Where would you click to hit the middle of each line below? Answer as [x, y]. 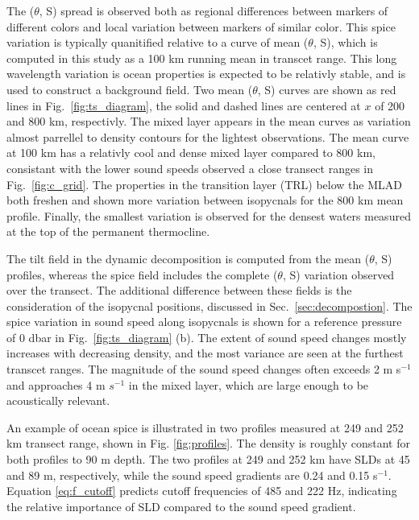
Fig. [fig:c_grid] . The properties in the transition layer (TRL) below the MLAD [204, 184]
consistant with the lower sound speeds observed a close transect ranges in [190, 168]
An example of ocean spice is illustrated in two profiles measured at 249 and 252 [205, 427]
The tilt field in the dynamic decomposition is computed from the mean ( [188, 258]
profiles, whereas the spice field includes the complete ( [142, 274]
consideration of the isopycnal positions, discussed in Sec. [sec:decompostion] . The [209, 305]
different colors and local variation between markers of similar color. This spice [201, 26]
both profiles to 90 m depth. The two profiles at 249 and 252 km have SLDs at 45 [208, 459]
